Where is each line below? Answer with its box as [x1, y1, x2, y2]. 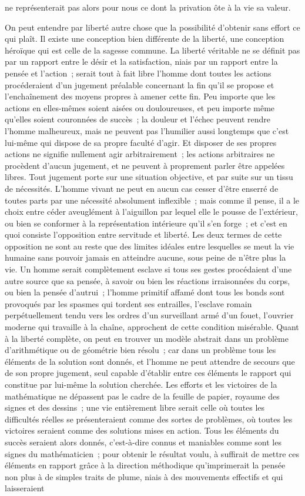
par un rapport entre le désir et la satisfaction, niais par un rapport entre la [5, 55, 278, 68]
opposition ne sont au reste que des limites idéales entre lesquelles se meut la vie [5, 239, 294, 252]
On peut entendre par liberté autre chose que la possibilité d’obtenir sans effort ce [5, 21, 300, 33]
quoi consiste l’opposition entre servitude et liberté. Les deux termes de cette [5, 228, 282, 241]
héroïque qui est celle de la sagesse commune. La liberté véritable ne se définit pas [5, 44, 300, 56]
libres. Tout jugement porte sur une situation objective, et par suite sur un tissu [5, 171, 293, 183]
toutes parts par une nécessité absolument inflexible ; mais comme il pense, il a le [5, 194, 300, 206]
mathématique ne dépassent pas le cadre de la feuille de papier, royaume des [5, 390, 280, 402]
